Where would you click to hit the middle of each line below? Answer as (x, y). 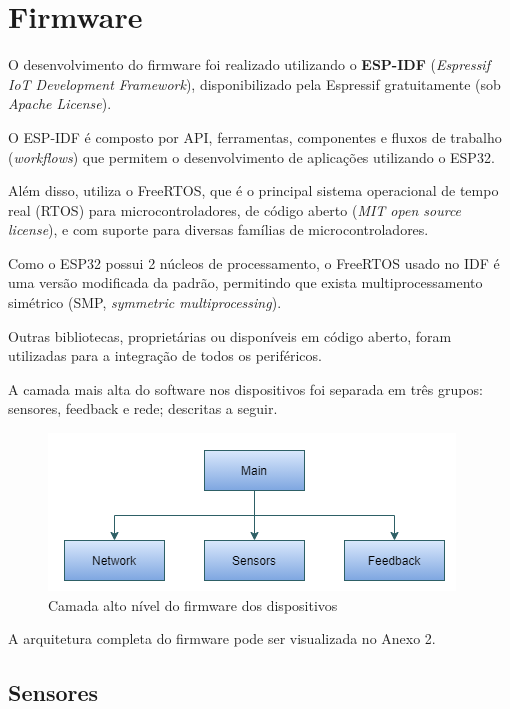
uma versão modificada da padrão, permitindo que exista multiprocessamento (245, 282)
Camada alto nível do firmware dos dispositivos (193, 604)
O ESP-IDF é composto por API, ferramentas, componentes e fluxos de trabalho (255, 136)
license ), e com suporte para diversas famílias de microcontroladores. (218, 229)
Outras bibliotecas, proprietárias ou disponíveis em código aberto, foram (230, 335)
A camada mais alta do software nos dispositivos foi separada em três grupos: (245, 388)
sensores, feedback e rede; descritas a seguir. (143, 408)
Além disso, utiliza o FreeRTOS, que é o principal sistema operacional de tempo (253, 190)
